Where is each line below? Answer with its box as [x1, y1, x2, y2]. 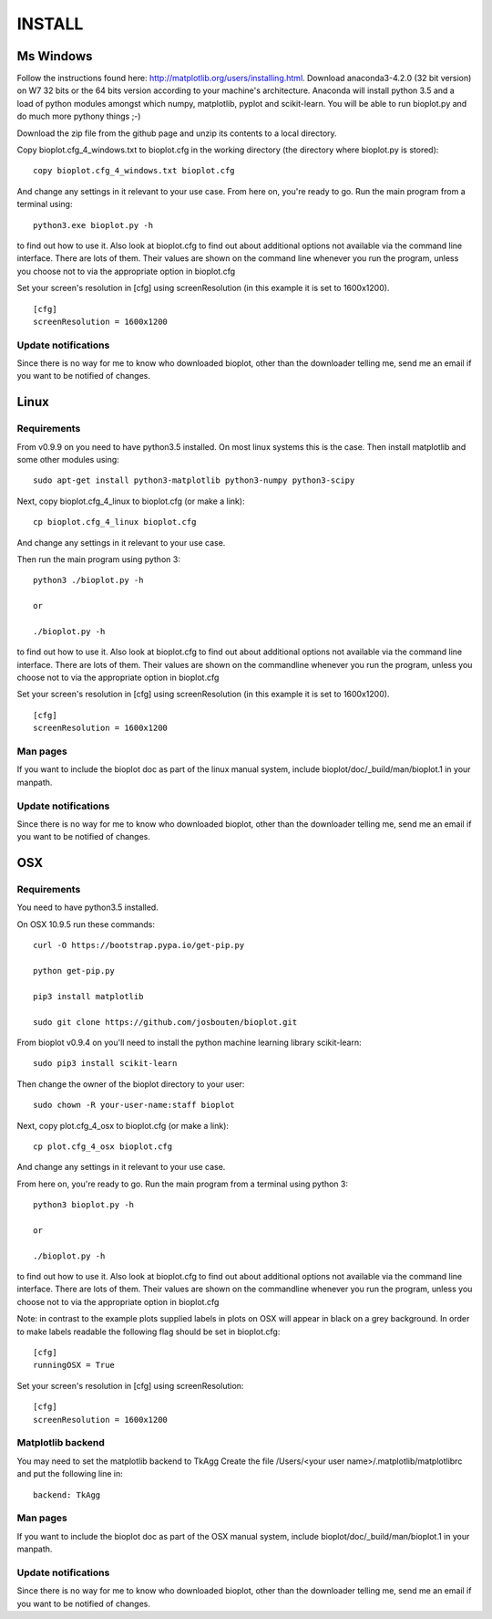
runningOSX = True [33, 1360, 116, 1371]
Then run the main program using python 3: [16, 553, 181, 565]
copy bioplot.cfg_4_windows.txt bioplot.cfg [33, 165, 236, 176]
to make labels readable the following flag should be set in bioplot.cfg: [16, 1326, 281, 1337]
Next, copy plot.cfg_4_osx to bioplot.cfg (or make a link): [16, 1120, 230, 1131]
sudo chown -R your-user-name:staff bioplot [33, 1100, 236, 1111]
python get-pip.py [33, 966, 116, 977]
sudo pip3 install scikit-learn [33, 1059, 178, 1069]
